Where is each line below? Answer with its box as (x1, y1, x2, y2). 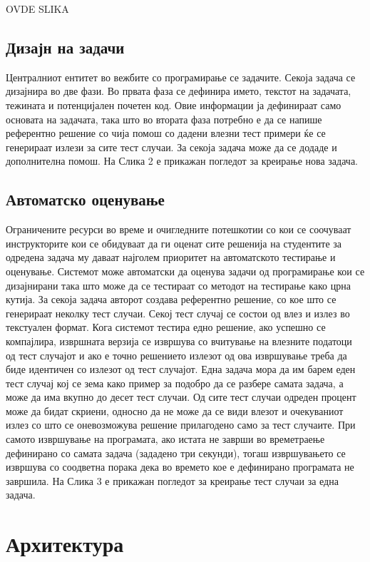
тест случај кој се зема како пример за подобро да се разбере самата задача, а (6, 375, 344, 390)
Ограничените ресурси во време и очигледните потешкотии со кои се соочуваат (6, 222, 351, 237)
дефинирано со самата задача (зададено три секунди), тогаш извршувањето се (6, 445, 346, 460)
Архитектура (6, 529, 124, 558)
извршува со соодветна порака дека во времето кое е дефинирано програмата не (6, 459, 354, 474)
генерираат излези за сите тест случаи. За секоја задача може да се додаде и (6, 139, 337, 154)
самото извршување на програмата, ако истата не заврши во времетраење (6, 431, 325, 446)
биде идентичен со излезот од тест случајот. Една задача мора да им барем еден (6, 362, 356, 377)
